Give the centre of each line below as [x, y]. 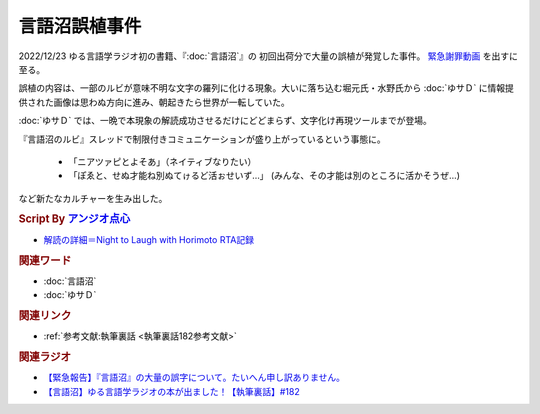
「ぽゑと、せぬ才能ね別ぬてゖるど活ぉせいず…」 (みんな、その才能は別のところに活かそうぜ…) [264, 176]
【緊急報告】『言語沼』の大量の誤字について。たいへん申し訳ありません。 [194, 377]
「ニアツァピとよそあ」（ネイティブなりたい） [162, 161]
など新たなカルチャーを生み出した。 [93, 198]
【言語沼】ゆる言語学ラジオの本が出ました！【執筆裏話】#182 [171, 391]
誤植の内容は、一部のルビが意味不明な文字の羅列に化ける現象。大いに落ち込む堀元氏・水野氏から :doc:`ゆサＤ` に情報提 [266, 88]
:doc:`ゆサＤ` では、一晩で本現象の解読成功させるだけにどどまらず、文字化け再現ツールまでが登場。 [225, 121]
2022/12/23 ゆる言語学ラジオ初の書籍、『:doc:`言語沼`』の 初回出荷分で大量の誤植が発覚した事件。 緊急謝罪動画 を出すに [268, 56]
